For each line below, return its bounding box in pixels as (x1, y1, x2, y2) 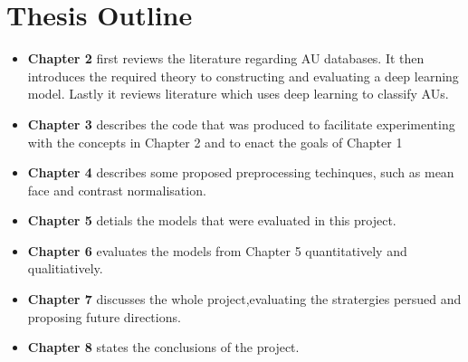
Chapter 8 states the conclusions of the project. (27, 338, 300, 357)
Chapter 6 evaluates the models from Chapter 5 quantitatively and (27, 241, 407, 260)
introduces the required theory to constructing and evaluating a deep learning (27, 66, 459, 85)
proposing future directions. (27, 307, 181, 326)
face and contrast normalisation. (27, 180, 206, 199)
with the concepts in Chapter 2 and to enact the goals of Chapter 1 (27, 132, 403, 151)
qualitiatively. (27, 259, 103, 278)
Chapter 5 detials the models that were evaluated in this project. (27, 211, 396, 230)
